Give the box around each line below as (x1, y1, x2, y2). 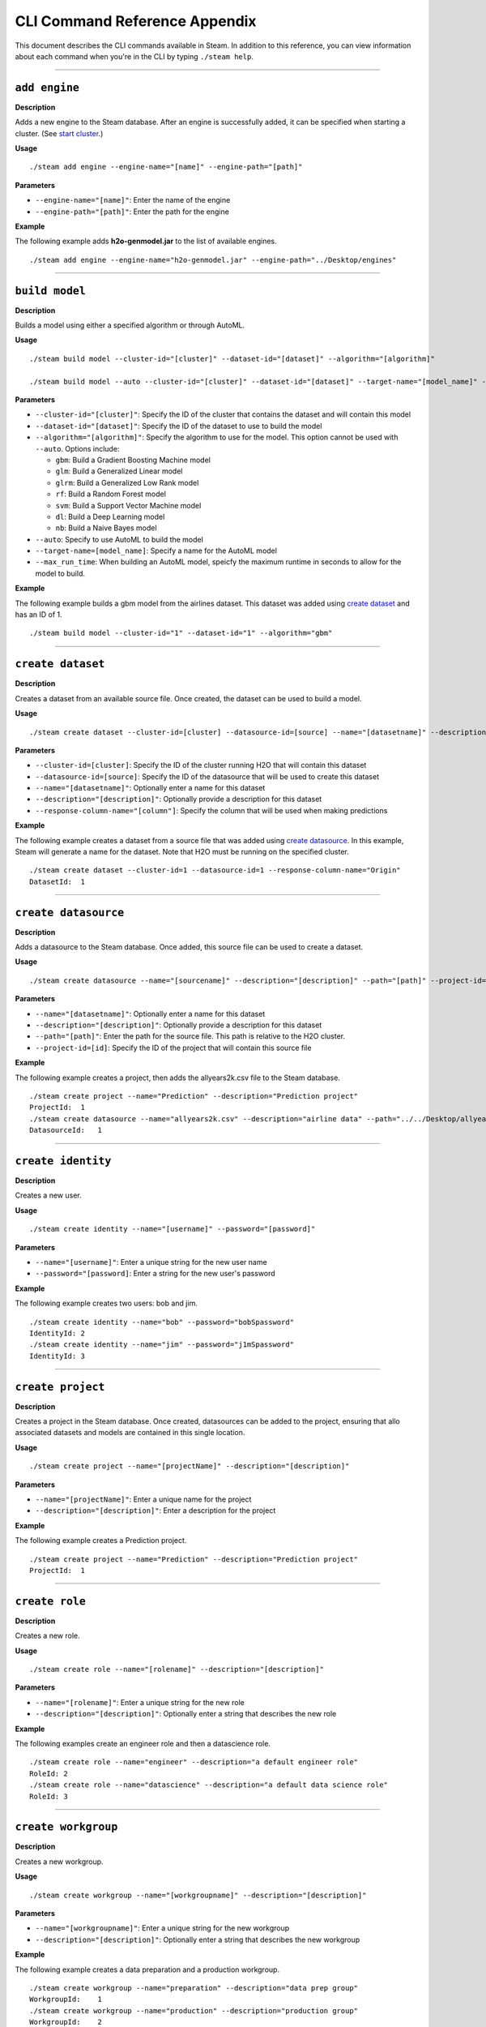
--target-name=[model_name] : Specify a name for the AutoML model (35, 546, 277, 555)
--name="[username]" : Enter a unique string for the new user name (35, 1258, 267, 1267)
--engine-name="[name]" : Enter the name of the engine (35, 195, 231, 205)
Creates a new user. (15, 1190, 82, 1200)
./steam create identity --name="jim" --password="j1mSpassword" (29, 1340, 295, 1349)
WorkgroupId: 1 (29, 1995, 103, 2004)
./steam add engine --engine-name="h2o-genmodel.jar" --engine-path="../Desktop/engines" (29, 255, 397, 264)
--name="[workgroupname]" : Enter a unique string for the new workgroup (35, 1923, 290, 1933)
